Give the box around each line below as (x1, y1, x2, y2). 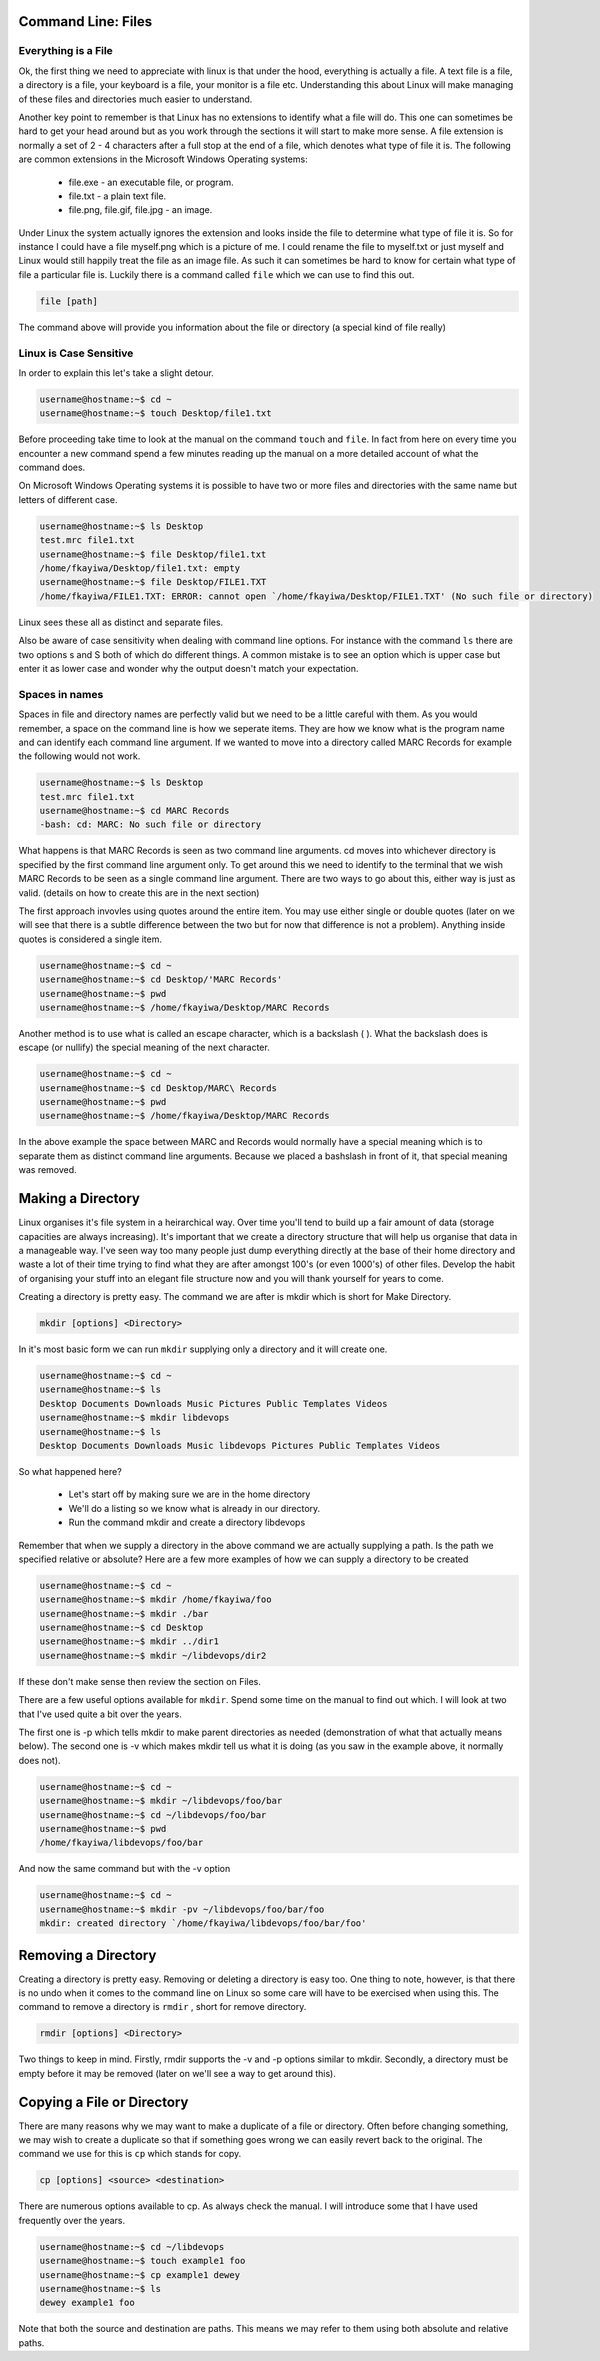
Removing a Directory (18, 1946, 157, 1964)
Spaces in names (18, 687, 104, 701)
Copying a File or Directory (18, 2093, 189, 2110)
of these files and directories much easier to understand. (18, 93, 253, 105)
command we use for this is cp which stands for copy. (18, 2148, 242, 2160)
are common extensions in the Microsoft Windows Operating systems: (18, 153, 309, 165)
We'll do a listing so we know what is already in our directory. (68, 1502, 321, 1514)
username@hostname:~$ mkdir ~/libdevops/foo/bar (39, 1795, 283, 1807)
